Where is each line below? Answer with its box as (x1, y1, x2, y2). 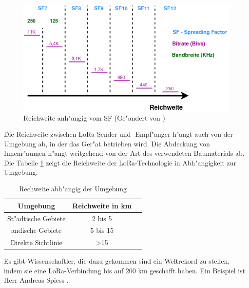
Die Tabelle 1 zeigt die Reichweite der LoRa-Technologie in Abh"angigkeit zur (4, 157, 236, 167)
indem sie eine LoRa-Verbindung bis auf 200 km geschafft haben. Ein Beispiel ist (4, 265, 246, 275)
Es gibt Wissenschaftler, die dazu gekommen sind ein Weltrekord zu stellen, (4, 256, 230, 266)
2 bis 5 (92, 213, 112, 223)
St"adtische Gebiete (7, 213, 66, 223)
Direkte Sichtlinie (10, 237, 62, 247)
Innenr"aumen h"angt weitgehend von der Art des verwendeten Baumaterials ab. (4, 148, 245, 158)
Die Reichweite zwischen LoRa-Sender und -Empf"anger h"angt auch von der (4, 129, 233, 139)
